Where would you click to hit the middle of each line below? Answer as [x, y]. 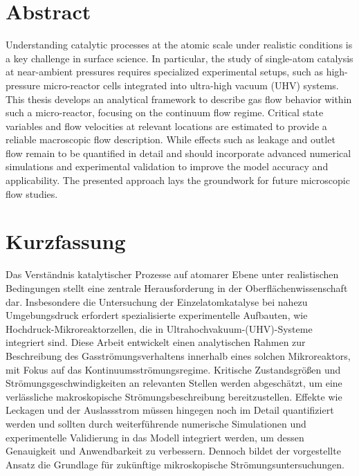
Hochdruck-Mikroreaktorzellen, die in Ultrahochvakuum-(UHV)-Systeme [159, 328]
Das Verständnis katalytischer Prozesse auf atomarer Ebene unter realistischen [172, 274]
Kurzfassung [66, 241]
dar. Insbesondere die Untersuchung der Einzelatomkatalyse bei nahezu [157, 301]
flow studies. [32, 193]
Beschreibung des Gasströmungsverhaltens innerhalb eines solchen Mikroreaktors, [178, 355]
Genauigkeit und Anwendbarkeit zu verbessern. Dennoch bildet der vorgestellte [173, 451]
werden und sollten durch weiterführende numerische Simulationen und [156, 423]
